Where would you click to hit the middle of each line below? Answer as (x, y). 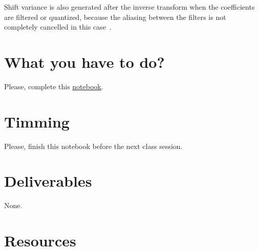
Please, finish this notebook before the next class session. (93, 146)
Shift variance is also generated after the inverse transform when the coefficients (129, 7)
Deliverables (48, 181)
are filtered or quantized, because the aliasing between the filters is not (115, 17)
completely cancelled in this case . (58, 27)
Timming (37, 121)
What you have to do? (84, 61)
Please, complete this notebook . (54, 86)
